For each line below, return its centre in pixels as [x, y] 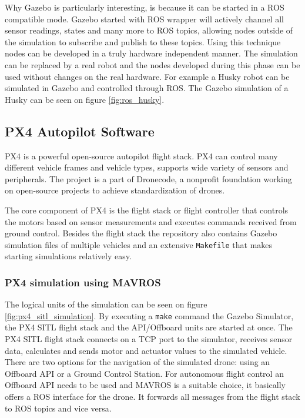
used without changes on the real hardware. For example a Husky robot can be [147, 76]
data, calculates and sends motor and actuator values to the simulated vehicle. [146, 350]
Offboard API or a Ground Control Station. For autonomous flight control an [144, 373]
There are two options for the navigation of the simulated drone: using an [138, 362]
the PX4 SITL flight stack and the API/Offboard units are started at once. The [149, 327]
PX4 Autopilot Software [80, 131]
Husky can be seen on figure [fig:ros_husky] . [85, 99]
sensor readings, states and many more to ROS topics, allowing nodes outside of [149, 30]
